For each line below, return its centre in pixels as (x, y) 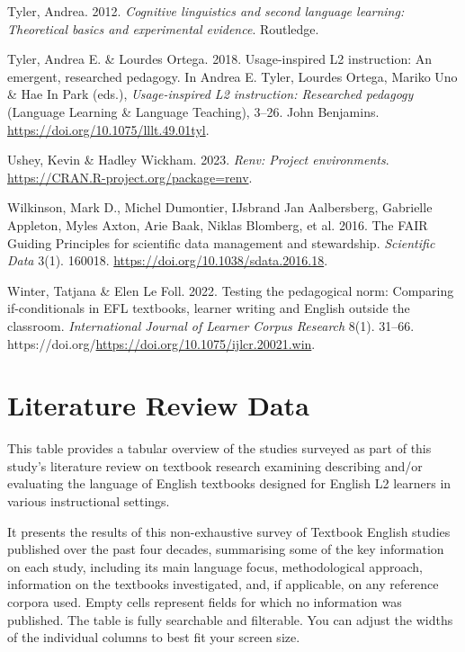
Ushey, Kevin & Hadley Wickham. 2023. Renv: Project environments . (198, 160)
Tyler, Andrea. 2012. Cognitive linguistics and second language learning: (206, 11)
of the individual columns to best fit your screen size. (154, 637)
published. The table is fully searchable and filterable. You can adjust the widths (230, 619)
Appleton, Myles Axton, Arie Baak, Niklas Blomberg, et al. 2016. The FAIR (218, 224)
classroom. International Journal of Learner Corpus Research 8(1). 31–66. (211, 325)
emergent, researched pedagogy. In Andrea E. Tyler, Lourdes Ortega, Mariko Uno (232, 76)
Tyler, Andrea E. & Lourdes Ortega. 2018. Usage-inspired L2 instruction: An (220, 59)
